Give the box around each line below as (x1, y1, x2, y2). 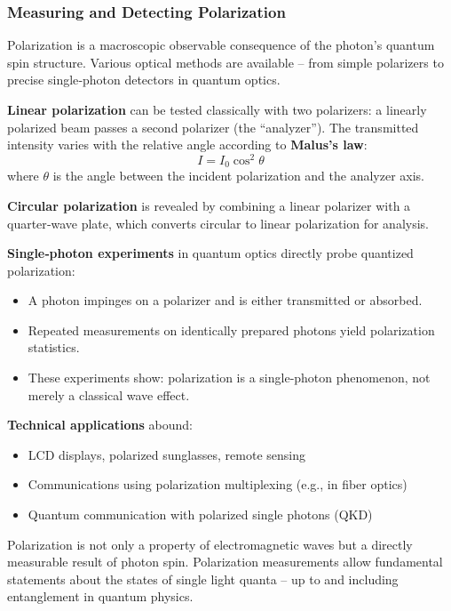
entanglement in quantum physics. (7, 587, 194, 606)
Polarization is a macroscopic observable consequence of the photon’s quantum (7, 36, 435, 54)
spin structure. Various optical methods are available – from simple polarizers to (7, 52, 444, 71)
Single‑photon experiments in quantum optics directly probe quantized (7, 244, 414, 262)
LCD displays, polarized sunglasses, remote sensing (28, 445, 305, 463)
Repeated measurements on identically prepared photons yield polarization (28, 320, 435, 339)
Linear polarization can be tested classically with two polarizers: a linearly (7, 100, 427, 118)
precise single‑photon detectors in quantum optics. (7, 70, 281, 89)
